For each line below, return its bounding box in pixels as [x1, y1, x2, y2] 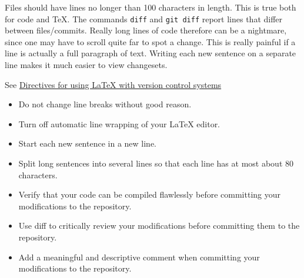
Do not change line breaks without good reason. [18, 98, 192, 110]
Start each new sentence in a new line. [18, 137, 156, 150]
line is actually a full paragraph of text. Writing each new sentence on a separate [5, 47, 296, 59]
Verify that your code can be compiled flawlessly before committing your [18, 188, 280, 201]
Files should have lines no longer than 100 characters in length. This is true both [5, 1, 296, 13]
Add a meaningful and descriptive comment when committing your [18, 250, 260, 263]
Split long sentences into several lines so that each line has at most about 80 [18, 157, 293, 169]
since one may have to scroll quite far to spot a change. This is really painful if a [5, 35, 296, 48]
